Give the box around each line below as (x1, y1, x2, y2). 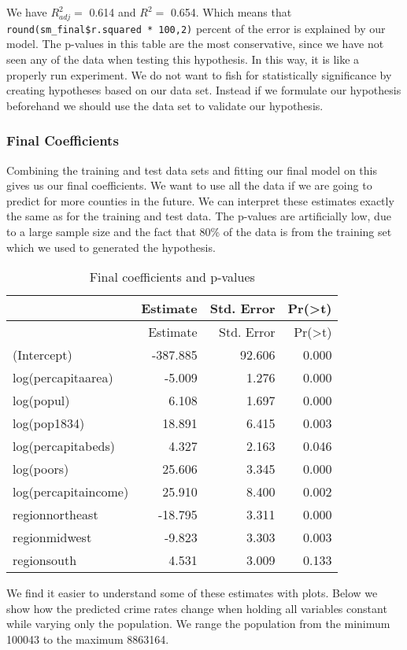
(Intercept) (13, 345, 72, 364)
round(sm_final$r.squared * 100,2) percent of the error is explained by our (6, 20, 386, 36)
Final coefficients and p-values (89, 268, 255, 286)
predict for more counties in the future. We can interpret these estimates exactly (6, 192, 394, 209)
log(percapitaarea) (13, 368, 113, 387)
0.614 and (89, 4, 136, 20)
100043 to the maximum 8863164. (6, 630, 169, 647)
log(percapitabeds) (13, 437, 115, 456)
